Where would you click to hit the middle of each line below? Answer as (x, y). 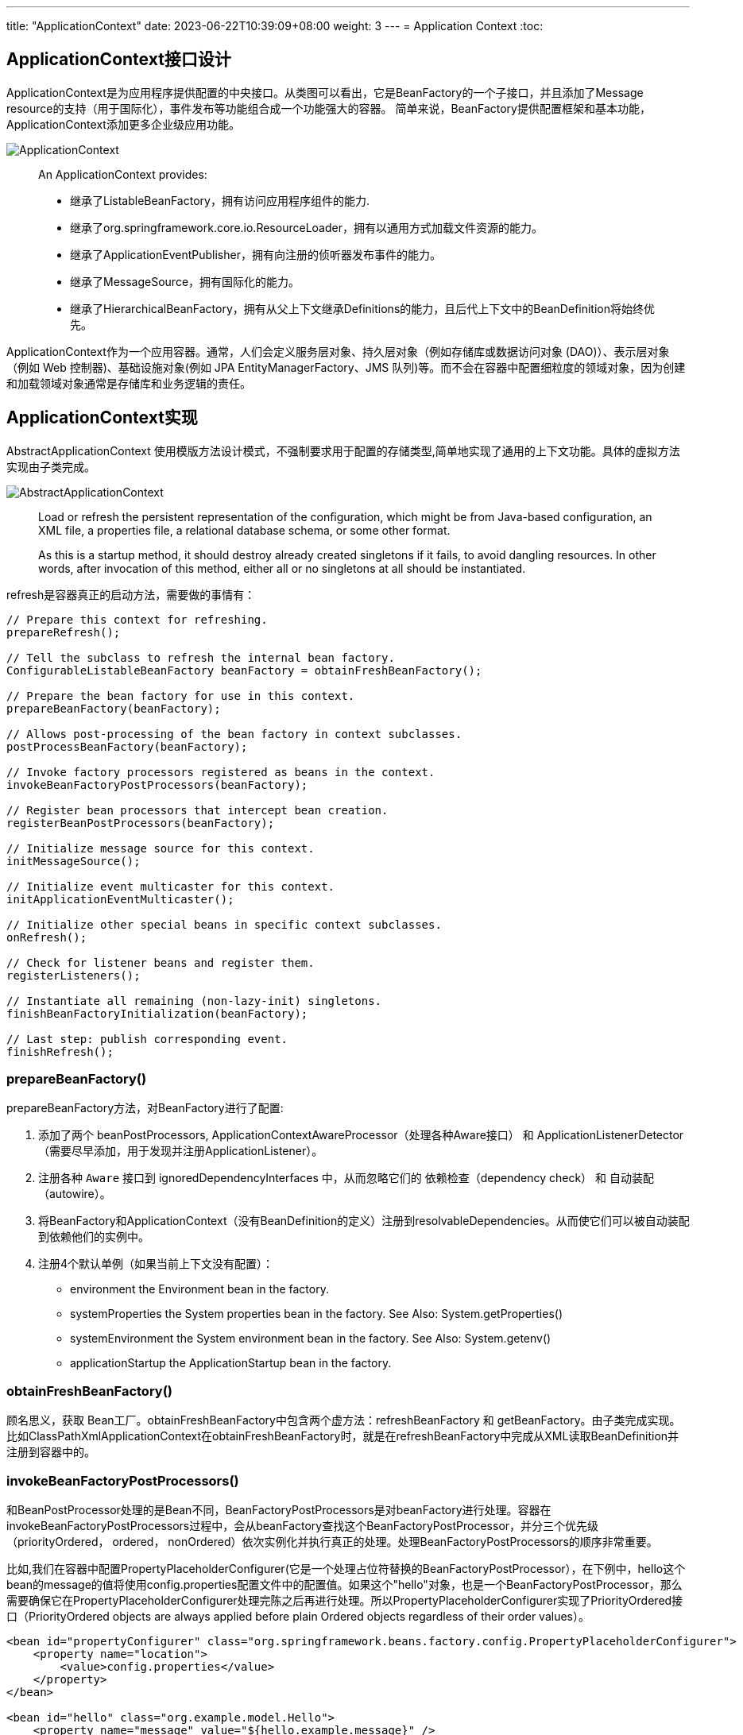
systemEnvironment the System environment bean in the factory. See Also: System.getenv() (311, 1339)
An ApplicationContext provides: (123, 174)
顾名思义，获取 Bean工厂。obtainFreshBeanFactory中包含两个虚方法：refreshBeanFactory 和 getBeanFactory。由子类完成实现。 (344, 1420)
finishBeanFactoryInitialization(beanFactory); (157, 1013)
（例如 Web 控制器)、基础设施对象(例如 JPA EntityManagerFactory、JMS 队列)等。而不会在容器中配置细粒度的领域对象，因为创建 (346, 367)
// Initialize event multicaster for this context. (171, 886)
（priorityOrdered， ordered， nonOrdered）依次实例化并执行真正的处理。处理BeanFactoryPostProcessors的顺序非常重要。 (332, 1541)
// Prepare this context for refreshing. (137, 619)
